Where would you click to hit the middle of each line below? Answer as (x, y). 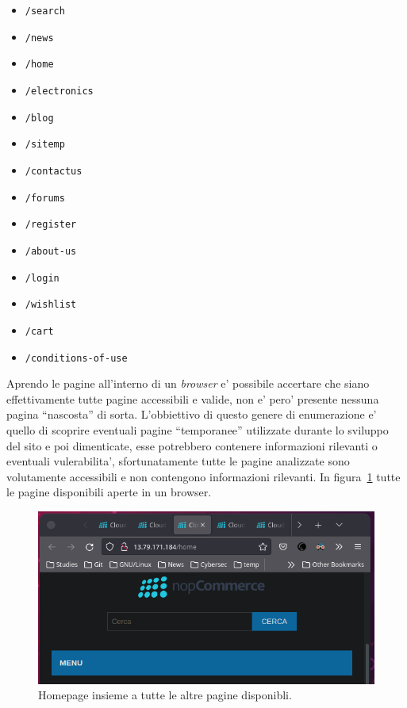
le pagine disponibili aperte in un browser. (109, 492)
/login (42, 278)
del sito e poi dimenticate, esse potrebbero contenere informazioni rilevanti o (192, 445)
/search (45, 11)
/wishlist (51, 305)
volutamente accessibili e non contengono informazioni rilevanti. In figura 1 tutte (203, 476)
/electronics (59, 91)
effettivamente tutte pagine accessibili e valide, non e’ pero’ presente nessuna (193, 398)
